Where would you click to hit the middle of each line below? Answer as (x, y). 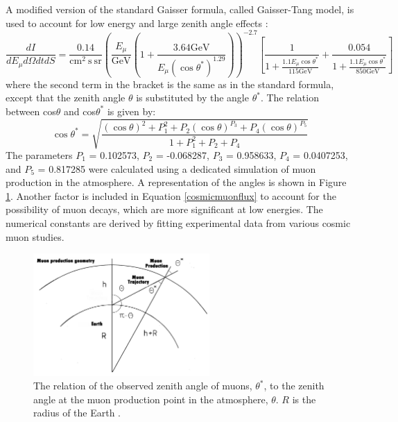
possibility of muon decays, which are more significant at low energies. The (164, 209)
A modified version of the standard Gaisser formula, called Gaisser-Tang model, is (180, 9)
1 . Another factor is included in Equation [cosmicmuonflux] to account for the (171, 195)
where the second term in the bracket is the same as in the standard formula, (170, 84)
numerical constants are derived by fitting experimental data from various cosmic (178, 222)
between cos (31, 111)
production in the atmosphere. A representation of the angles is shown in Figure (176, 182)
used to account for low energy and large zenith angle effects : (137, 23)
